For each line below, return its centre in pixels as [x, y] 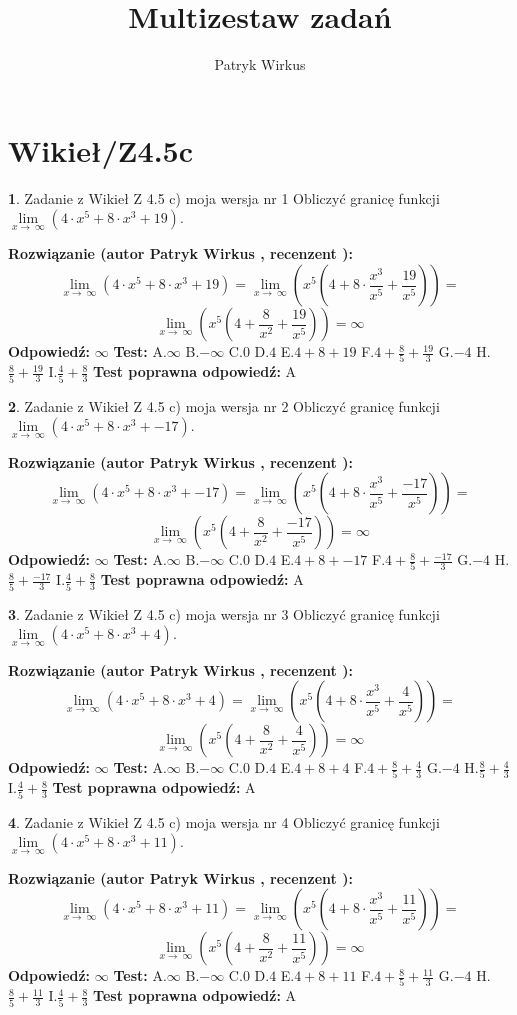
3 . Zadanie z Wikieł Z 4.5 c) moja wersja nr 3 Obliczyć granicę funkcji [224, 613]
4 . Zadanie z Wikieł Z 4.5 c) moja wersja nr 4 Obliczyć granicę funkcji [224, 821]
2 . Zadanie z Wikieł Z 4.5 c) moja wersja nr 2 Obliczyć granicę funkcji [224, 405]
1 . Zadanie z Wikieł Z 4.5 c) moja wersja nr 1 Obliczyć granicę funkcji [224, 197]
